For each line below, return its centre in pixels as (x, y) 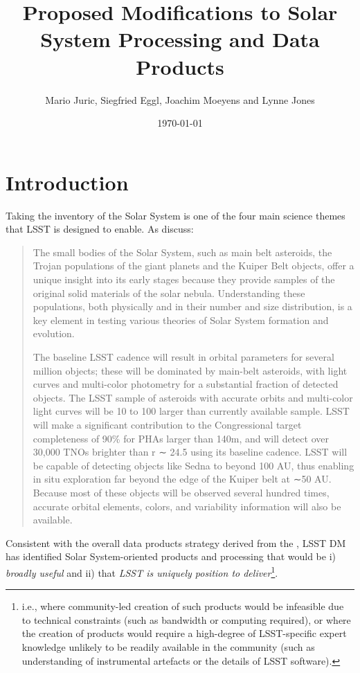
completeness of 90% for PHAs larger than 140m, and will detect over (181, 438)
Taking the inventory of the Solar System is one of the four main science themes (175, 215)
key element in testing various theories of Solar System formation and (181, 320)
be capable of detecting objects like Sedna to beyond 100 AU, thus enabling (193, 465)
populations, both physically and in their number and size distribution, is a (192, 306)
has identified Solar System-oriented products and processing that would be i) (171, 556)
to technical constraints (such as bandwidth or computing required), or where (186, 619)
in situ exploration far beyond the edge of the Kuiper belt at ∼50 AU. (182, 479)
